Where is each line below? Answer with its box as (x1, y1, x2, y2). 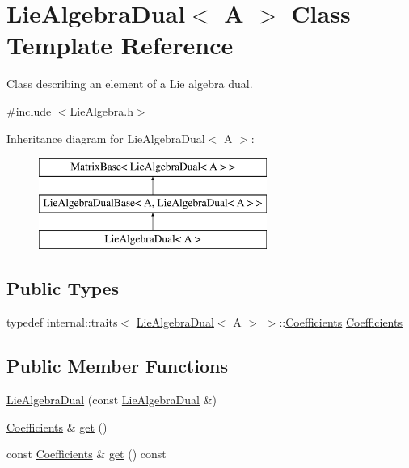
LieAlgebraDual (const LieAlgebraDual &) (6, 391, 217, 408)
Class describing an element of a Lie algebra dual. (6, 75, 253, 92)
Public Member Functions (6, 353, 228, 378)
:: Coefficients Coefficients (279, 314, 403, 331)
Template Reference (6, 28, 234, 61)
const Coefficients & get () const (6, 445, 167, 462)
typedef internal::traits (6, 314, 118, 331)
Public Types (6, 276, 120, 301)
